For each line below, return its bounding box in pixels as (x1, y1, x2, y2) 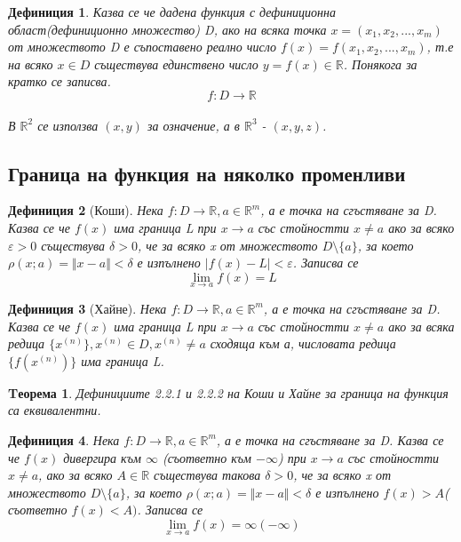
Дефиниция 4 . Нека (8, 430, 120, 449)
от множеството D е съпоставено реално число (8, 37, 276, 56)
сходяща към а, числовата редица (210, 334, 396, 353)
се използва (37, 116, 99, 134)
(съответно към (162, 448, 251, 466)
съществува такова (154, 466, 261, 484)
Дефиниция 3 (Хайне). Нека (8, 299, 167, 317)
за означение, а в (147, 116, 240, 134)
